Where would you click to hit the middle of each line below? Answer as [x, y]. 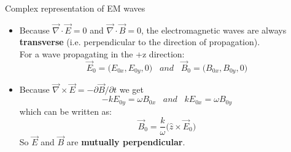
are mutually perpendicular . [126, 142]
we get [131, 89]
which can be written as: [66, 111]
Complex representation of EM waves [75, 8]
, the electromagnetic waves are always [214, 30]
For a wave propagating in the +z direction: [102, 54]
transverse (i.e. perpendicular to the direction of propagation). [140, 42]
